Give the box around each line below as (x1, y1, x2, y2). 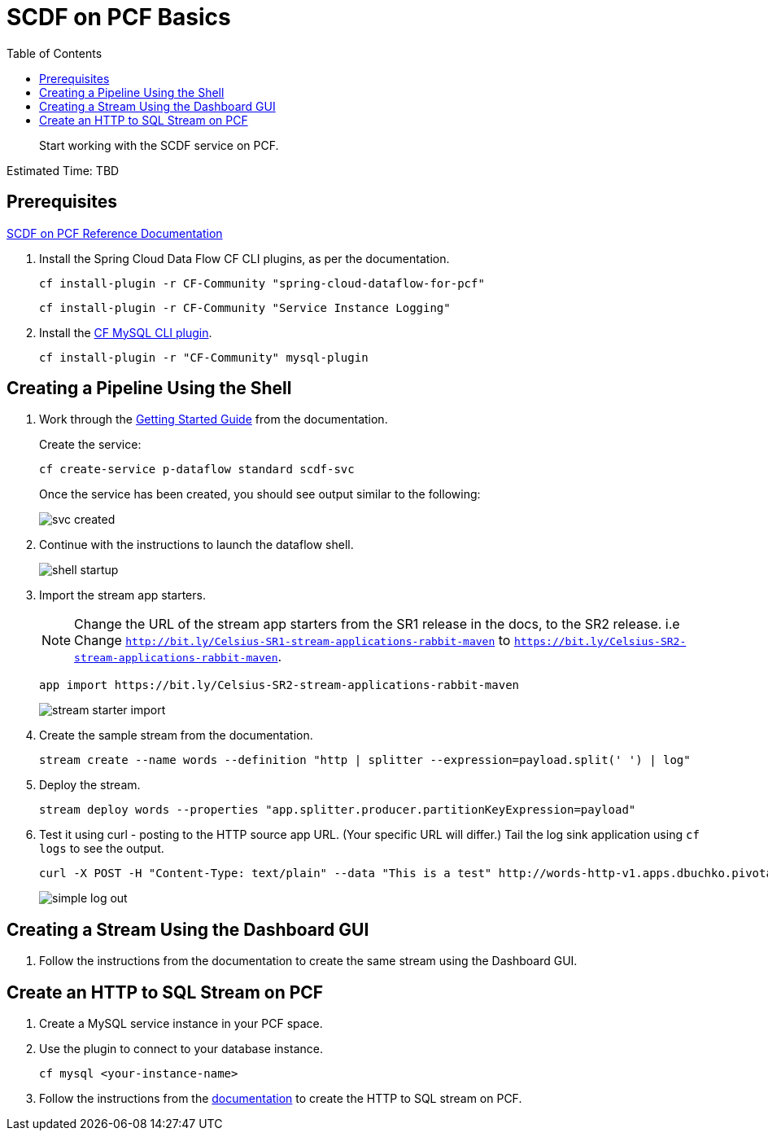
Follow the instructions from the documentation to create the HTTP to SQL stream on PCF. (39, 1091, 522, 1106)
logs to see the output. (39, 841, 164, 856)
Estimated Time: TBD (7, 163, 120, 178)
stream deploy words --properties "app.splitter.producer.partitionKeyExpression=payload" (39, 803, 636, 817)
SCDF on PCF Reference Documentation (7, 226, 223, 240)
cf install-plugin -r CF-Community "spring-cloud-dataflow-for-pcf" (39, 276, 485, 290)
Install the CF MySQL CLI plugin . (39, 325, 212, 340)
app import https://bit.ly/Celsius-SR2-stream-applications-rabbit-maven (39, 678, 520, 692)
